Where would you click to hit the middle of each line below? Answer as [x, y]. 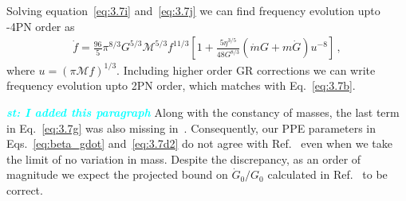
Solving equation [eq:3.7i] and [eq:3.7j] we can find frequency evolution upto [193, 10]
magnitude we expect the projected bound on [117, 174]
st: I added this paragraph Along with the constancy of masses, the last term [203, 112]
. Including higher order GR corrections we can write [246, 70]
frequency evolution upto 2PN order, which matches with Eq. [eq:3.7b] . [181, 85]
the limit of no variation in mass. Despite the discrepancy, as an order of [184, 158]
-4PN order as [41, 26]
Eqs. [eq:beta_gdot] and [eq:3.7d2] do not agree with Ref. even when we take [199, 143]
